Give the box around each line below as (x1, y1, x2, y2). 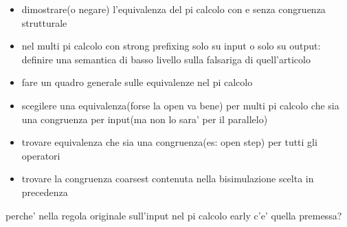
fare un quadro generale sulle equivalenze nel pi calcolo (21, 75, 253, 89)
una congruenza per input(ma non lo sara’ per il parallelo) (21, 111, 268, 126)
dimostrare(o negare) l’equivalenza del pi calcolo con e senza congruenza (21, 2, 326, 16)
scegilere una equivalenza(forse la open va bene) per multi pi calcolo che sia (21, 98, 339, 112)
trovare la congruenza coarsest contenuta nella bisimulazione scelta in (21, 171, 314, 186)
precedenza (21, 184, 68, 199)
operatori (21, 148, 60, 162)
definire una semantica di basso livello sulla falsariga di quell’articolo (21, 52, 311, 66)
